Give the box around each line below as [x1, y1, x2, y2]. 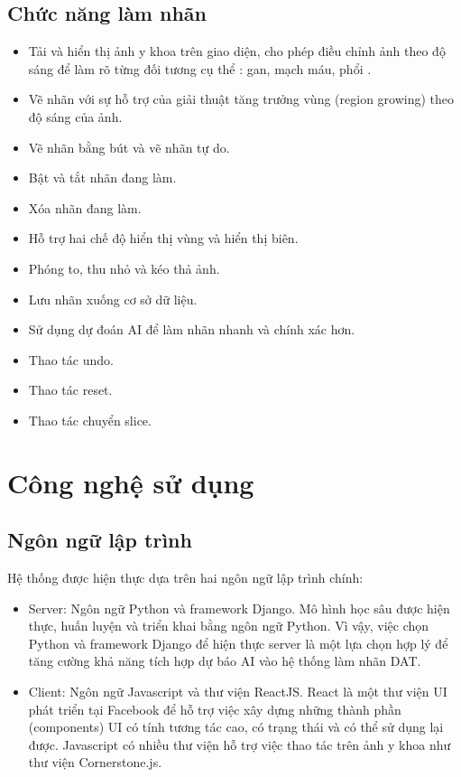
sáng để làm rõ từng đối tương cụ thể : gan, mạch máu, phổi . [28, 59, 372, 78]
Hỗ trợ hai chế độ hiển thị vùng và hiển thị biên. [28, 229, 299, 248]
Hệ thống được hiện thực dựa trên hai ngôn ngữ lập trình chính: [7, 568, 364, 587]
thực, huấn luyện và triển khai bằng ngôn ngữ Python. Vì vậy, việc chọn [28, 616, 429, 635]
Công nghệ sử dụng [7, 463, 254, 501]
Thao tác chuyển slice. [28, 410, 152, 429]
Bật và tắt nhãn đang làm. [28, 168, 177, 187]
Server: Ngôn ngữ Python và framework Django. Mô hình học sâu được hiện [28, 598, 450, 617]
